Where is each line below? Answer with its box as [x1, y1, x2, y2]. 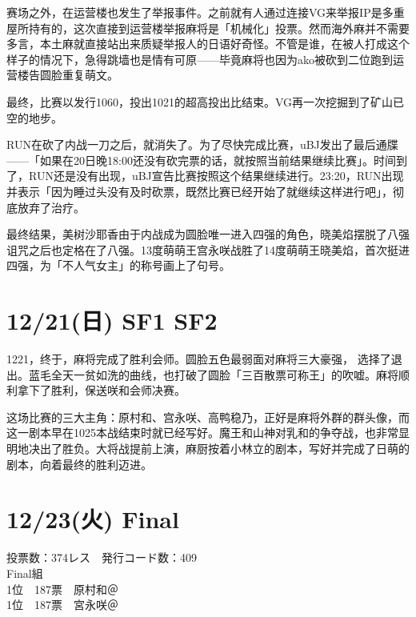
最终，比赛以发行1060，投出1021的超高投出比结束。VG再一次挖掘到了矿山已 [6, 93, 405, 110]
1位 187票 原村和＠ [6, 580, 118, 597]
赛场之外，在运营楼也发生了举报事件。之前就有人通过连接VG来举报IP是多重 [6, 4, 405, 20]
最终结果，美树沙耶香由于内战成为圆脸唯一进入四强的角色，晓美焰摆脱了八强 [6, 226, 410, 242]
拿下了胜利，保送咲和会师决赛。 [17, 382, 186, 399]
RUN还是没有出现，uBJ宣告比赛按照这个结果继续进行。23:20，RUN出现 [28, 167, 404, 184]
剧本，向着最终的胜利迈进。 [6, 455, 152, 472]
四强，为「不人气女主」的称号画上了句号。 [6, 257, 230, 274]
